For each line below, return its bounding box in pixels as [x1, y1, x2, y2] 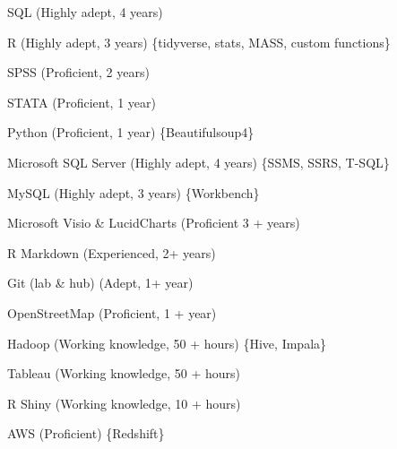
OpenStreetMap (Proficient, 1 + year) [7, 303, 217, 322]
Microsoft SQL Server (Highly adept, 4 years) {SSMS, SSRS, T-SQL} [7, 152, 390, 171]
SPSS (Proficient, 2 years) [7, 63, 150, 82]
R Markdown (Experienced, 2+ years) [7, 243, 216, 262]
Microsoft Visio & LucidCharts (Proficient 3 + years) [7, 213, 300, 232]
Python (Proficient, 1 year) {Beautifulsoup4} [7, 123, 255, 142]
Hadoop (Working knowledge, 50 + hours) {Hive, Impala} [7, 333, 327, 352]
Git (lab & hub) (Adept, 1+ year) [7, 273, 194, 292]
